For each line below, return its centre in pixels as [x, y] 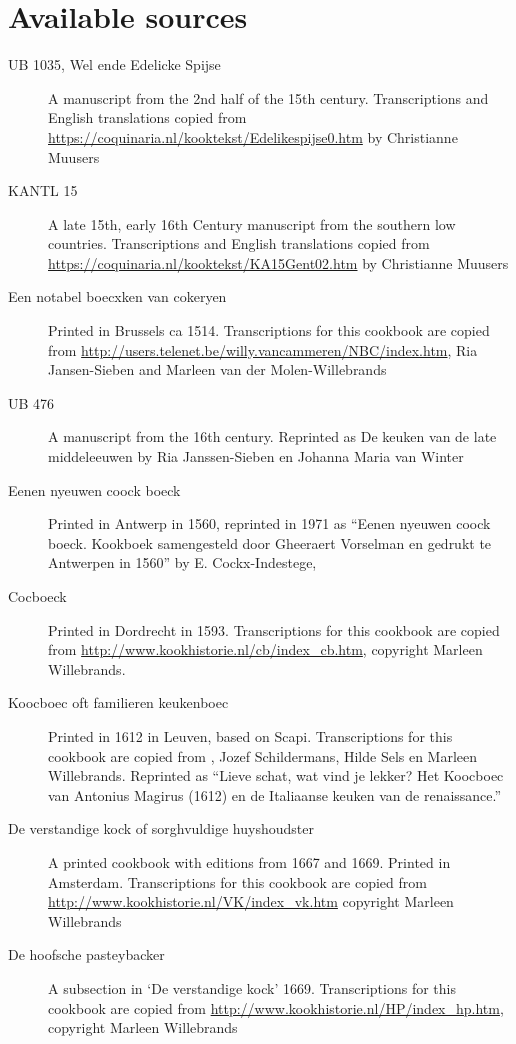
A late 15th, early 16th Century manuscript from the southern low [252, 223]
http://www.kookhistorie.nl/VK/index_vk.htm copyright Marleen [251, 901]
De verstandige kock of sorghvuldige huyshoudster [161, 828]
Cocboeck [37, 596]
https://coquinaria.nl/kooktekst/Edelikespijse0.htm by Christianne [253, 136]
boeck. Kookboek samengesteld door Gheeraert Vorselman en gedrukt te [270, 542]
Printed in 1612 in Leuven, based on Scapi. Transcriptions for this [250, 735]
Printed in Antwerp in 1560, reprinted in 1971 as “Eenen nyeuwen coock [269, 523]
